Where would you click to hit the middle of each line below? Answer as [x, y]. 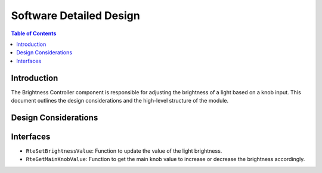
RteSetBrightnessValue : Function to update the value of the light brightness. [124, 151]
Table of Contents [34, 33]
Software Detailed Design [75, 16]
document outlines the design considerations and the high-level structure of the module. [120, 101]
